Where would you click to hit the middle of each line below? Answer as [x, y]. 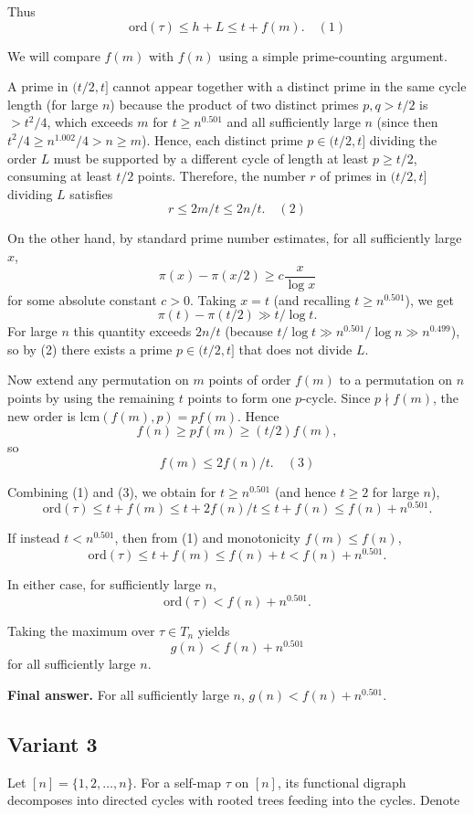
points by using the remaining [91, 397]
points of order [250, 380]
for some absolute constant [82, 299]
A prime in [38, 86]
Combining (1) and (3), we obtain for [112, 491]
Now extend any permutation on [98, 380]
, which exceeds [90, 122]
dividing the [403, 139]
